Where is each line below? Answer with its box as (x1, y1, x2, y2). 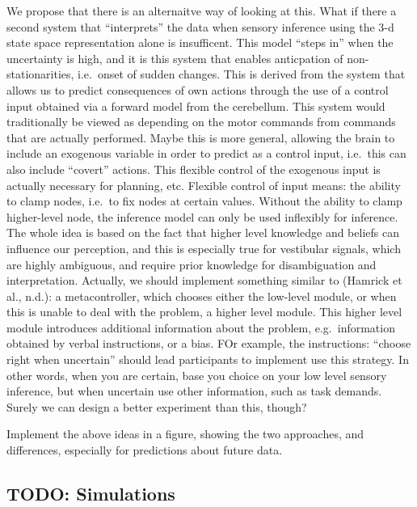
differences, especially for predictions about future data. (6, 442, 283, 458)
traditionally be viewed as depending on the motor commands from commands (6, 113, 396, 130)
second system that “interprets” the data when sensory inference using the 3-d (6, 18, 394, 35)
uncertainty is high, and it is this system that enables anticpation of (6, 49, 343, 66)
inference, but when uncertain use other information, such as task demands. (6, 382, 382, 399)
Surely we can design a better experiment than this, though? (6, 398, 307, 415)
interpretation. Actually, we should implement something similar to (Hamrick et (6, 272, 402, 289)
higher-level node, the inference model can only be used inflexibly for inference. (6, 208, 398, 225)
